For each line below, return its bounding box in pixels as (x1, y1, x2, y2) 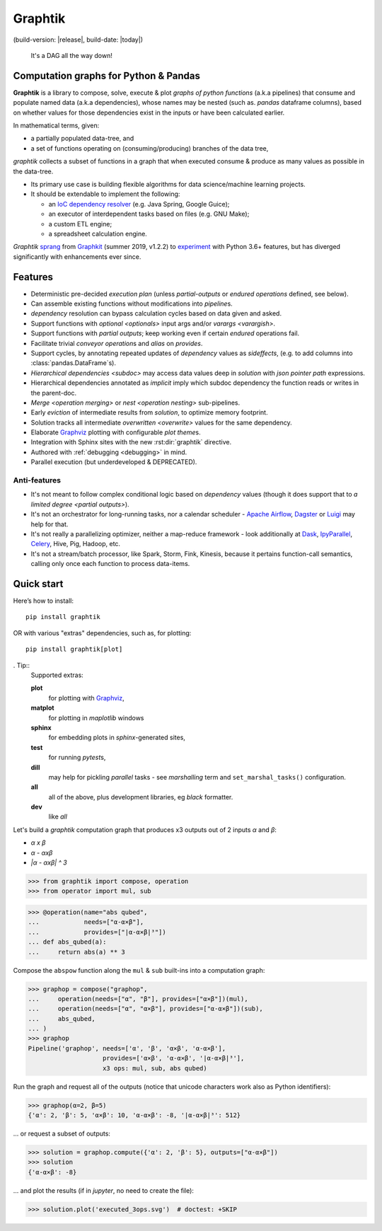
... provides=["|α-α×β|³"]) (28, 927, 166, 936)
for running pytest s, (48, 753, 106, 762)
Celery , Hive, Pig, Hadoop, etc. (30, 540, 120, 548)
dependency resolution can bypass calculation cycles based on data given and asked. (30, 309, 282, 318)
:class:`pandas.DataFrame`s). (30, 359, 117, 367)
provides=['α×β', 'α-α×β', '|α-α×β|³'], (103, 1054, 245, 1063)
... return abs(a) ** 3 (28, 948, 125, 956)
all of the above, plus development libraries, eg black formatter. (48, 792, 233, 801)
